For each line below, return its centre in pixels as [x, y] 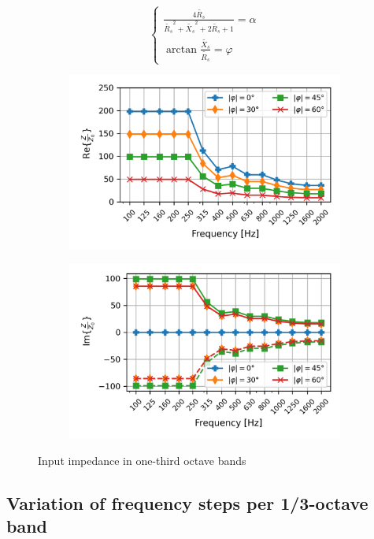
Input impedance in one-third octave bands [142, 460]
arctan [181, 49]
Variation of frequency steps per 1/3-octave [187, 502]
